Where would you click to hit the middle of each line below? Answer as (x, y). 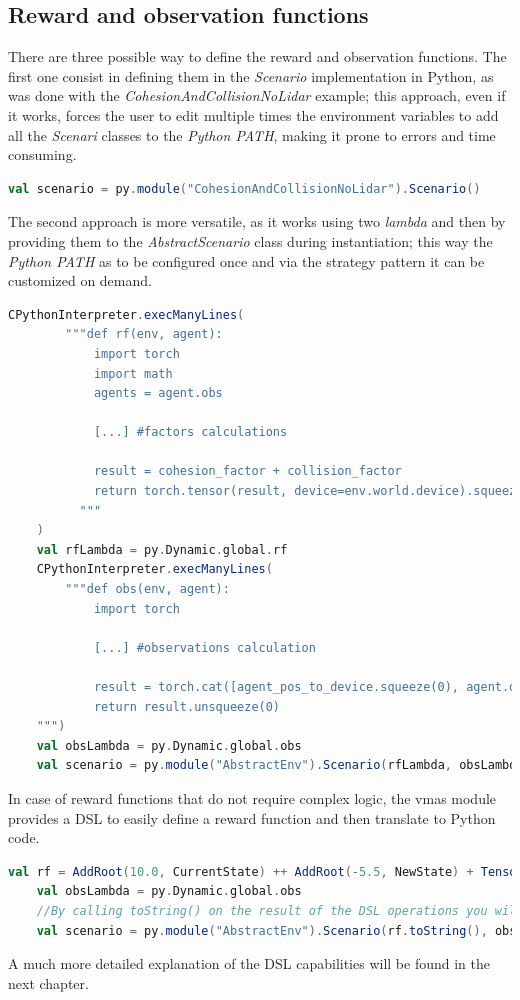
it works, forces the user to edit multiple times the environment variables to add (253, 114)
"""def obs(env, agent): (147, 589)
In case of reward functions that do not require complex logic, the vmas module (252, 797)
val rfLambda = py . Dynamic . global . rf (162, 549)
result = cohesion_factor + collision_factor (247, 471)
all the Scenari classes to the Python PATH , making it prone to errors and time (252, 134)
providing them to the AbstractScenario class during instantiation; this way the (250, 240)
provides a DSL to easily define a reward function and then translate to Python (252, 817)
